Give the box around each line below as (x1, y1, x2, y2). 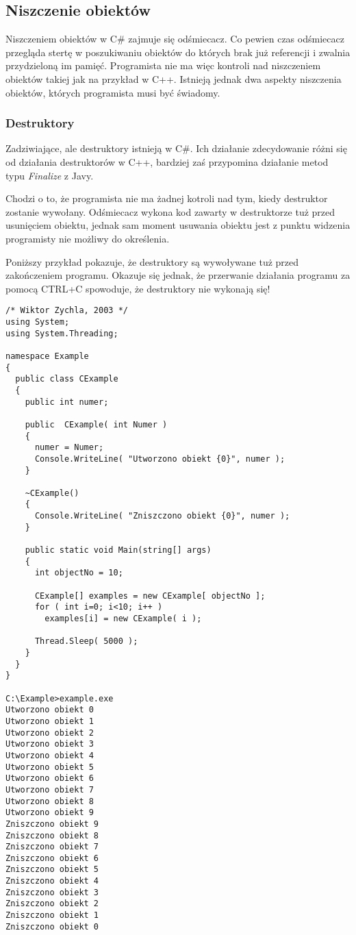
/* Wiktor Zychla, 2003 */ (5, 306, 128, 316)
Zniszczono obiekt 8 (5, 830, 99, 840)
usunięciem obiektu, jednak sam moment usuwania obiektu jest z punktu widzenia (5, 218, 351, 232)
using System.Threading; (5, 328, 118, 338)
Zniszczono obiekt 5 (5, 864, 99, 875)
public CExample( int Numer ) (25, 419, 168, 429)
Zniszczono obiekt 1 (5, 910, 99, 921)
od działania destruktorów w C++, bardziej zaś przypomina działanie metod (5, 154, 329, 169)
